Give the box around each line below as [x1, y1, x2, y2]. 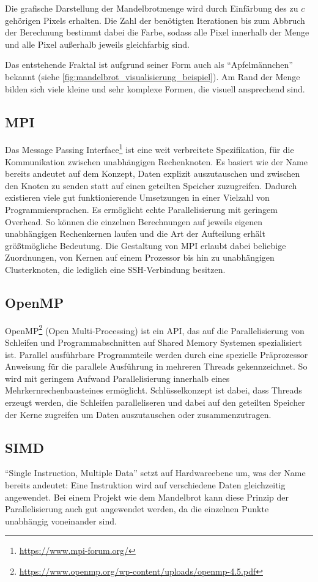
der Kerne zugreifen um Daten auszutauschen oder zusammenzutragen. [5, 408, 272, 420]
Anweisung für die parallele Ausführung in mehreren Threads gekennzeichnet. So [5, 360, 308, 373]
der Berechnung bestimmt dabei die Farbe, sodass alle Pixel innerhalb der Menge [5, 26, 309, 39]
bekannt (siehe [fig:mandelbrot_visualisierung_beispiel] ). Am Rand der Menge [5, 70, 300, 83]
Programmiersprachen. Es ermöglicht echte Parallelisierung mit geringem [5, 203, 278, 215]
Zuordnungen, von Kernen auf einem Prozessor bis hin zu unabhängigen [5, 251, 275, 264]
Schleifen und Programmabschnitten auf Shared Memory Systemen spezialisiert [5, 336, 303, 348]
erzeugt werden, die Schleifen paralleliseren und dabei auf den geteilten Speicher [5, 395, 305, 408]
